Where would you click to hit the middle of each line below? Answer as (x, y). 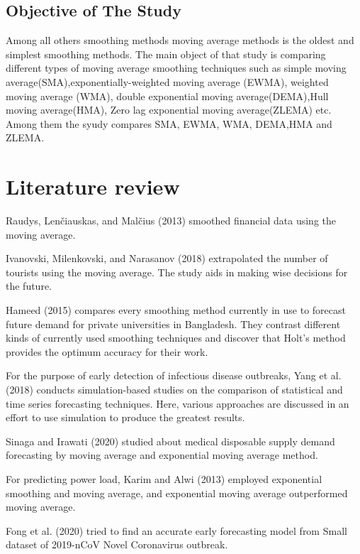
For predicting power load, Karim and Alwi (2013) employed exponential (164, 478)
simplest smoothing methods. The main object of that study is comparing (166, 54)
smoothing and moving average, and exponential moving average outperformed (177, 493)
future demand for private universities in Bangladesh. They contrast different (173, 324)
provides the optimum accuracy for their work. (107, 351)
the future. (29, 286)
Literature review (93, 186)
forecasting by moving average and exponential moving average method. (162, 455)
